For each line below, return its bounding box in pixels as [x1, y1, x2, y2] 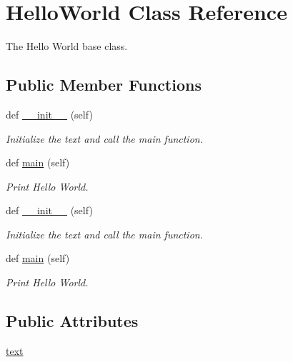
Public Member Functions [6, 74, 202, 96]
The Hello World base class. [6, 39, 128, 54]
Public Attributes [6, 310, 139, 332]
